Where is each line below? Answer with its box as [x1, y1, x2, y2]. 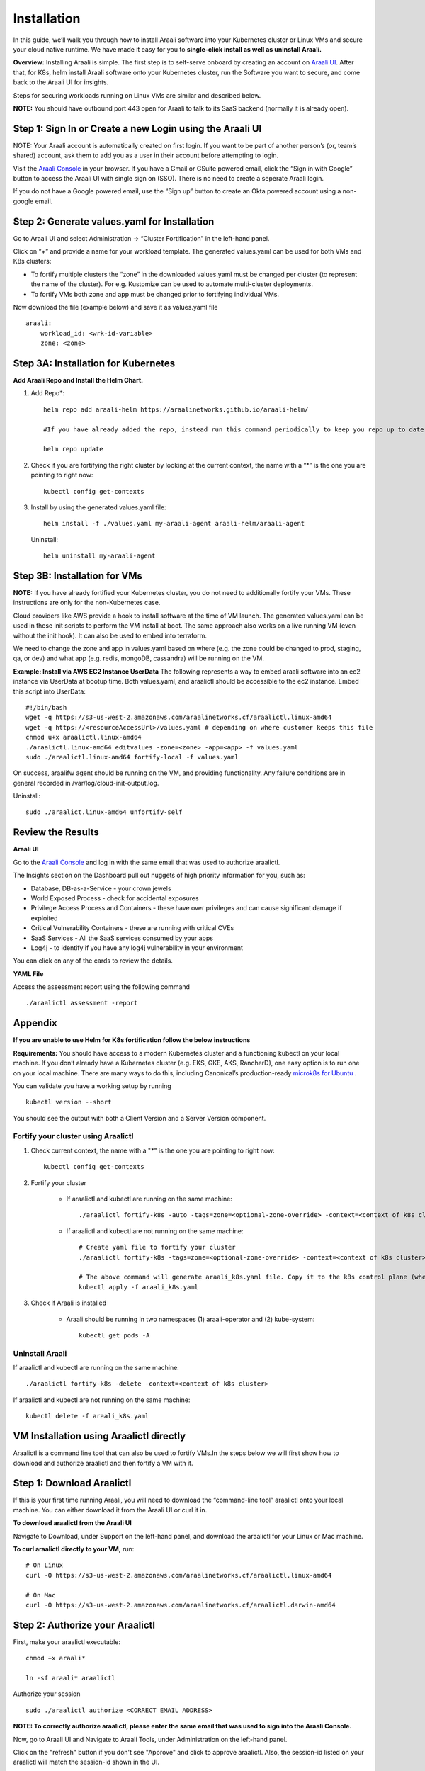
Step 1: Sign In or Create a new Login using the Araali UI [13, 123, 262, 135]
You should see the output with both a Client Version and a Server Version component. [13, 1114, 266, 1122]
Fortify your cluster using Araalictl [13, 1131, 134, 1141]
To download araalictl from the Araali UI [13, 1519, 132, 1527]
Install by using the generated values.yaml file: [30, 503, 166, 511]
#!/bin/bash [25, 703, 67, 711]
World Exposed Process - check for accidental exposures [30, 893, 199, 903]
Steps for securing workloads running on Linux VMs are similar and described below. [13, 91, 261, 99]
